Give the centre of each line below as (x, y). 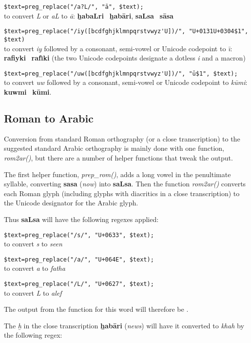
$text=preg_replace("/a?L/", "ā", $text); (74, 7)
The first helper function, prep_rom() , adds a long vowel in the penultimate (117, 174)
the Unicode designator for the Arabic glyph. (71, 203)
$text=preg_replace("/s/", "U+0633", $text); (79, 235)
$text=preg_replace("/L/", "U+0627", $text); (79, 284)
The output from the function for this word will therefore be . (96, 309)
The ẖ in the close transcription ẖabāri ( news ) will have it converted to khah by (124, 325)
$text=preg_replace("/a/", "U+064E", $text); (79, 259)
